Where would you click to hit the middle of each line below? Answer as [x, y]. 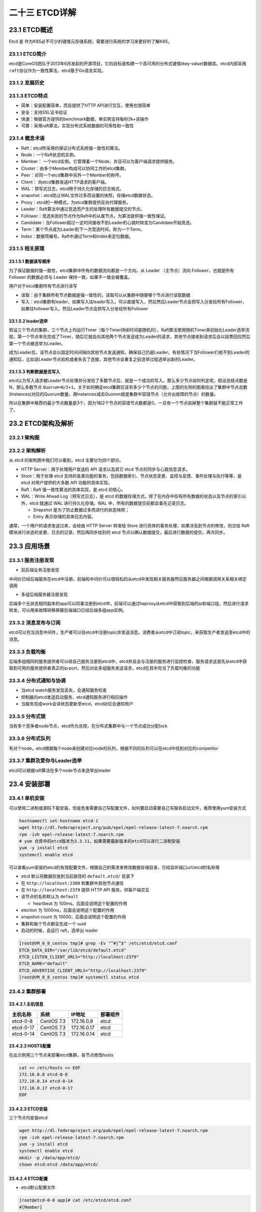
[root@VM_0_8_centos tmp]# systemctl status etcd [79, 977]
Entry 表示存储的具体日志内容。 [65, 517]
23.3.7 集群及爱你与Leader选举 [45, 761]
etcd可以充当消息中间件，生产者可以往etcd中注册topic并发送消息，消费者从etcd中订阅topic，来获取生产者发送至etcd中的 [130, 632]
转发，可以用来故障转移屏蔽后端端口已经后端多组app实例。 [68, 610]
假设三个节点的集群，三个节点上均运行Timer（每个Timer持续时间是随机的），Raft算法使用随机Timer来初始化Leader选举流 [129, 330]
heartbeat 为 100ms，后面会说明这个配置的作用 [80, 903]
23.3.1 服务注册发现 [31, 560]
